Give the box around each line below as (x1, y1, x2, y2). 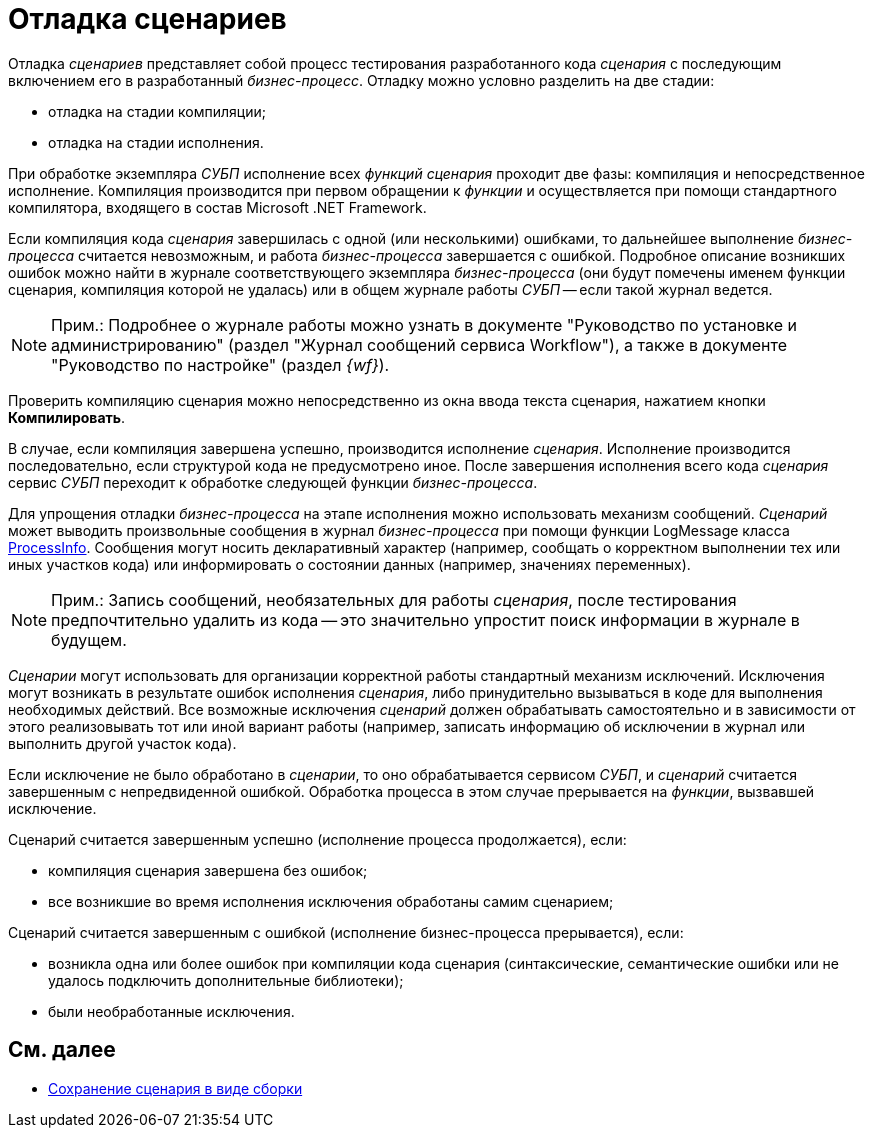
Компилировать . (8, 408, 126, 426)
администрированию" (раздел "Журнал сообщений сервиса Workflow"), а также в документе (51, 334, 787, 355)
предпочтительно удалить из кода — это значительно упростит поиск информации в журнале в (51, 609, 800, 630)
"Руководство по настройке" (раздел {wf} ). (51, 354, 390, 375)
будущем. (51, 629, 127, 650)
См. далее (8, 1037, 116, 1063)
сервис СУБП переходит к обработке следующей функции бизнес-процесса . (8, 473, 538, 491)
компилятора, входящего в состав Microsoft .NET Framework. (8, 198, 427, 216)
